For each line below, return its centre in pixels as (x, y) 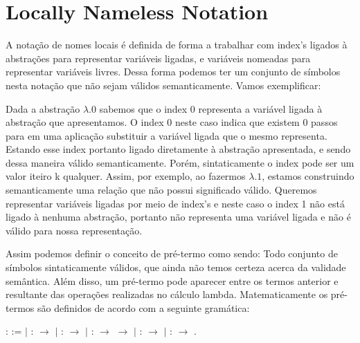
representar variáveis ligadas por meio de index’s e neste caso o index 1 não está (175, 203)
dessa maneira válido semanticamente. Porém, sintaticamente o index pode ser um (180, 162)
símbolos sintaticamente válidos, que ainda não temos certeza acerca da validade (176, 267)
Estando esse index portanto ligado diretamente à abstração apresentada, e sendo (178, 149)
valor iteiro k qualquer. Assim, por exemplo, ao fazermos (126, 176)
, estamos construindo (308, 176)
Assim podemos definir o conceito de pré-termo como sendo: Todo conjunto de (172, 253)
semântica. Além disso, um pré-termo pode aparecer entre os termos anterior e (172, 280)
